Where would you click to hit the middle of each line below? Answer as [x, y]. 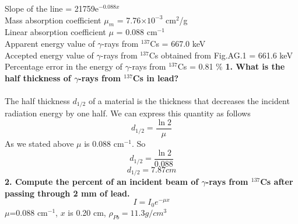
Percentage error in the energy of [64, 66]
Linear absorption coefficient [55, 32]
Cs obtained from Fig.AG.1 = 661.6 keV [221, 55]
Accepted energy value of [49, 55]
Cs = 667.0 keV [178, 43]
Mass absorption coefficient [53, 20]
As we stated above [39, 144]
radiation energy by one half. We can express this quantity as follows [128, 113]
